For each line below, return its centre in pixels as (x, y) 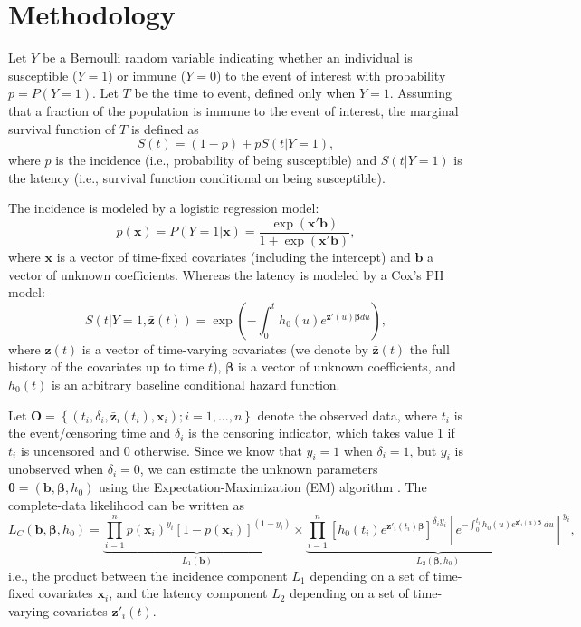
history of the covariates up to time (106, 367)
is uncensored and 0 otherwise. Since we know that (161, 450)
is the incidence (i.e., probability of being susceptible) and (216, 160)
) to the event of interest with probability (331, 75)
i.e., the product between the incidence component (148, 575)
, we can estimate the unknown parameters (259, 469)
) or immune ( (147, 75)
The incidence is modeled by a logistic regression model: (164, 208)
